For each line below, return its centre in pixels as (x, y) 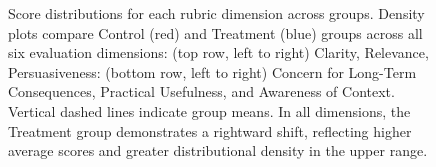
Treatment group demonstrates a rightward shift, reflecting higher (210, 130)
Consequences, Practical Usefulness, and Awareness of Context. (201, 91)
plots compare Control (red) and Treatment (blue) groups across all (215, 32)
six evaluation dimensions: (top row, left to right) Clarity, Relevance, (218, 52)
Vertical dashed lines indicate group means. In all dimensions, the (209, 110)
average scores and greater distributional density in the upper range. (218, 150)
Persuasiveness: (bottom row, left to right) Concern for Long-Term (212, 71)
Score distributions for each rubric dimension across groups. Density (216, 13)
